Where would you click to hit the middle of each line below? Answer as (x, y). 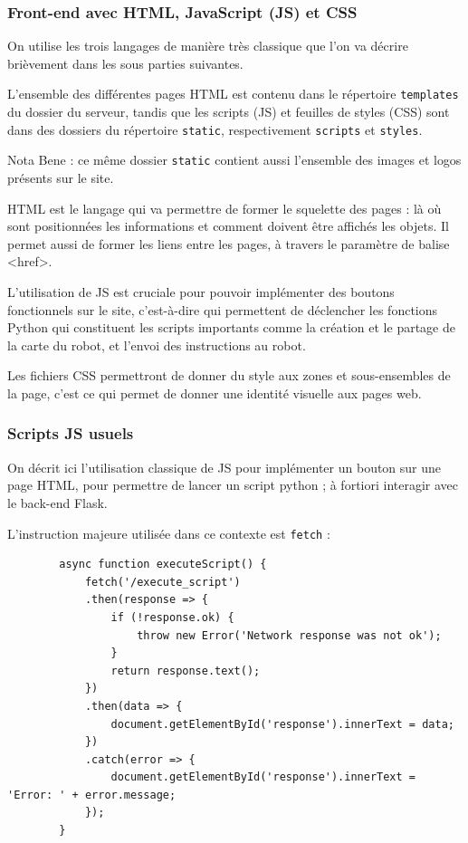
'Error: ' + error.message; (92, 795)
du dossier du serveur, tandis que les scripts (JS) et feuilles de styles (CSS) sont (229, 112)
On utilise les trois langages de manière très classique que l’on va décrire (208, 46)
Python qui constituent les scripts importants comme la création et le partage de (231, 327)
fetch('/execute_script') (162, 582)
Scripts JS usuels (71, 433)
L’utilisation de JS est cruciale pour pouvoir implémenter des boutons (201, 291)
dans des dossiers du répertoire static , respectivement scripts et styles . (215, 129)
